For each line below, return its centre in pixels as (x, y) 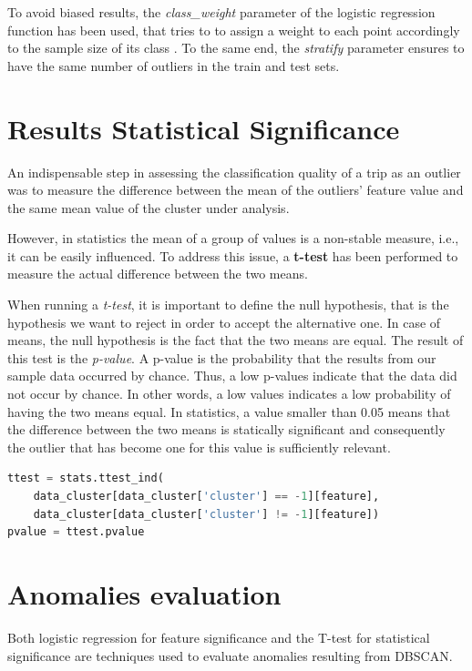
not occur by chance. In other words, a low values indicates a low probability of (229, 394)
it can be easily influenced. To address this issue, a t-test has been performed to (233, 255)
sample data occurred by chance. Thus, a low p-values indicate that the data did (232, 376)
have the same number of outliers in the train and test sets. (174, 65)
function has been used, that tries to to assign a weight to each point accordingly (234, 30)
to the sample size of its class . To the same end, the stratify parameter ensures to (236, 48)
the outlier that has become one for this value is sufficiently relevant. (199, 447)
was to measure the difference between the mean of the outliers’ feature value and (236, 190)
